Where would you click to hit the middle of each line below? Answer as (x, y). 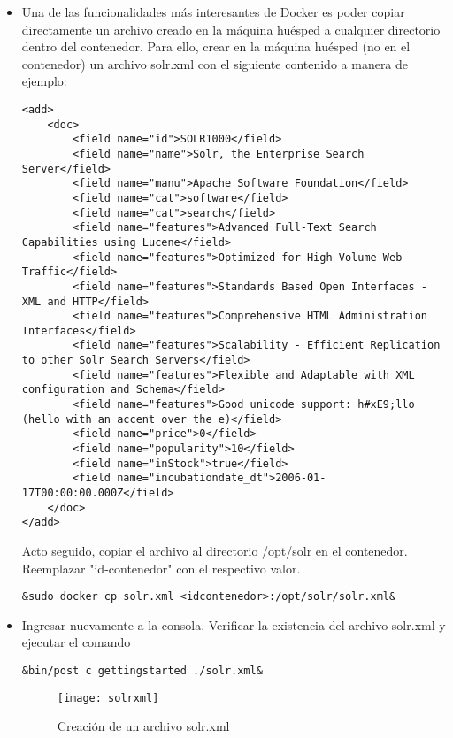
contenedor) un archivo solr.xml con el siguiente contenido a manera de (215, 63)
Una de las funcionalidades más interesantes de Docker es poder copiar (213, 12)
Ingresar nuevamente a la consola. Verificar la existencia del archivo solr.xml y (234, 624)
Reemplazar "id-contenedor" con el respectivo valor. (161, 568)
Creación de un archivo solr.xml (143, 726)
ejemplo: (44, 81)
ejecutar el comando (76, 642)
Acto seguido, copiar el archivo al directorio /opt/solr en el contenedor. (215, 550)
